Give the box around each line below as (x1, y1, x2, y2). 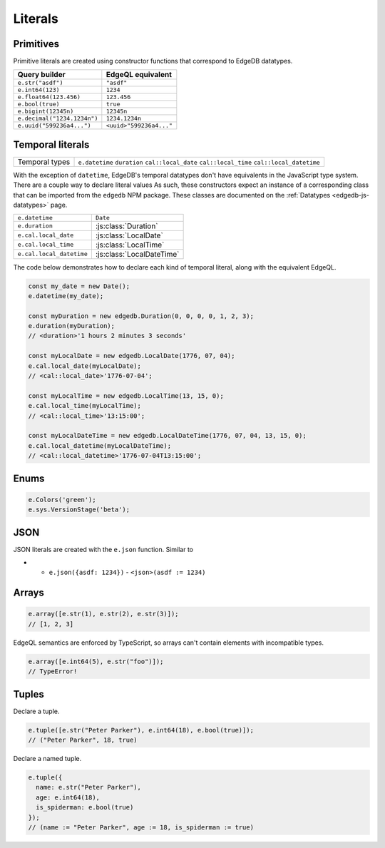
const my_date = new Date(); (28, 282, 130, 290)
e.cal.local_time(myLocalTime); (28, 402, 142, 410)
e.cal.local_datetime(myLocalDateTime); (28, 441, 171, 449)
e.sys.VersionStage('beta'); (28, 506, 130, 514)
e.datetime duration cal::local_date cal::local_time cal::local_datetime (78, 158, 320, 166)
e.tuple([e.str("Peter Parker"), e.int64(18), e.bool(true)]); (28, 726, 255, 734)
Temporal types (17, 157, 71, 167)
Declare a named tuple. (13, 755, 82, 763)
